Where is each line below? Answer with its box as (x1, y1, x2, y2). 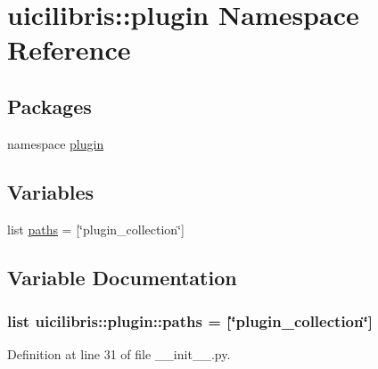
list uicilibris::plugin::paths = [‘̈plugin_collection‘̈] (7, 309, 373, 332)
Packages (7, 92, 92, 119)
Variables (7, 177, 94, 205)
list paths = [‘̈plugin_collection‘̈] (7, 219, 185, 238)
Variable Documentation (7, 263, 237, 291)
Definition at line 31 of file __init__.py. (7, 345, 231, 364)
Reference (7, 31, 131, 68)
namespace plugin (7, 134, 104, 152)
